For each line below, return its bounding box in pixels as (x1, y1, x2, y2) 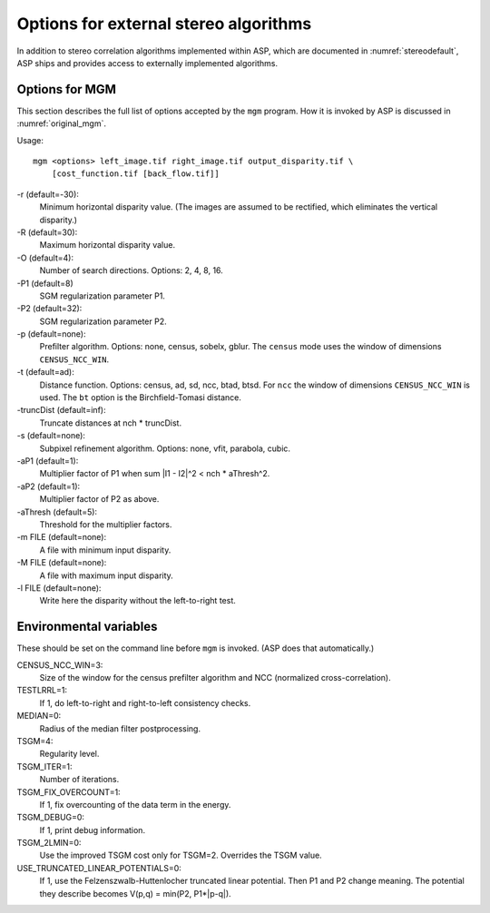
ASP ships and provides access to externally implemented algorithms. (16, 57, 279, 68)
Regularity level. (39, 749, 100, 760)
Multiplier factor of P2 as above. (39, 494, 160, 505)
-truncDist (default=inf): (16, 405, 106, 416)
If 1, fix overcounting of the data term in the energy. (39, 799, 231, 810)
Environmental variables (16, 619, 158, 634)
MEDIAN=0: (16, 711, 62, 722)
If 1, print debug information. (39, 824, 145, 835)
